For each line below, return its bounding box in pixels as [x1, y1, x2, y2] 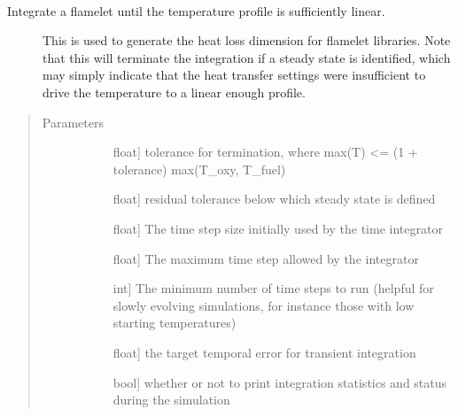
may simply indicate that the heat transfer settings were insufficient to [43, 65, 426, 84]
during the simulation [113, 390, 230, 409]
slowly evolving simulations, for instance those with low [113, 296, 415, 314]
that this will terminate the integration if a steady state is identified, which [43, 48, 451, 66]
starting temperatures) [113, 313, 237, 332]
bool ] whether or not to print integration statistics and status [113, 373, 447, 391]
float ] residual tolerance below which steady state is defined [113, 189, 436, 208]
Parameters [42, 112, 104, 131]
